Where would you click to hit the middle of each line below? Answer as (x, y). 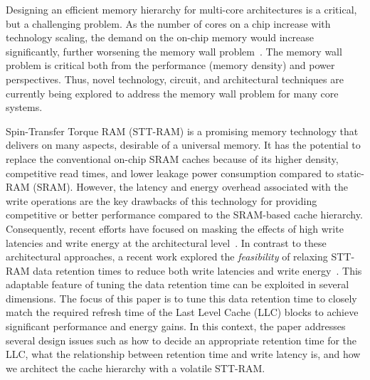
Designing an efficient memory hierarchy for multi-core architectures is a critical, (181, 9)
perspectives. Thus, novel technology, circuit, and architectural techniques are (175, 79)
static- (350, 173)
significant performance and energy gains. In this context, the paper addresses (176, 326)
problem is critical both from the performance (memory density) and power (170, 65)
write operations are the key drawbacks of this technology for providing (162, 200)
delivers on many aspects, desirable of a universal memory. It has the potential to (183, 145)
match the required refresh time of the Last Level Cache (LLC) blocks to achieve (182, 312)
